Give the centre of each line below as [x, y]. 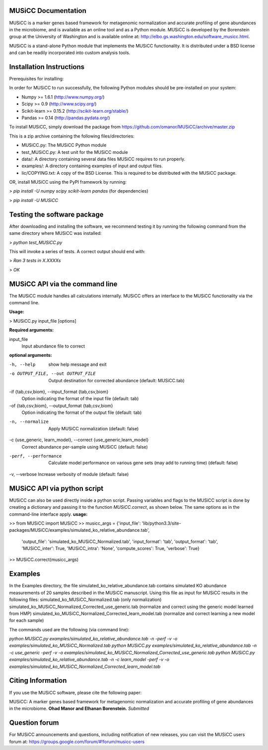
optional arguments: [31, 355]
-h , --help [22, 364]
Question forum [34, 723]
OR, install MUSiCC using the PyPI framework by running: [68, 182]
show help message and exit [77, 364]
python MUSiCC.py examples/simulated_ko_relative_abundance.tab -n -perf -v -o [93, 639]
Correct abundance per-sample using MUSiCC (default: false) [85, 447]
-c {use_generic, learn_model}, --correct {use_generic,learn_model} [79, 440]
